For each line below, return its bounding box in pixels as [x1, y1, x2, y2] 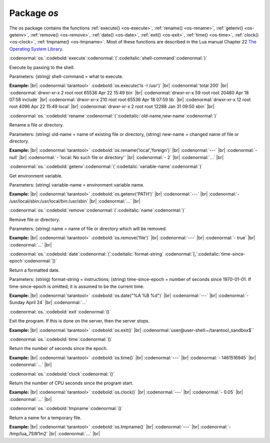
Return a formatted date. [9, 267, 60, 273]
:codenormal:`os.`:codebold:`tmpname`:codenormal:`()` [9, 405, 123, 411]
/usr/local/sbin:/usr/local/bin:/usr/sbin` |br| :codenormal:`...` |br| [9, 198, 140, 204]
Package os [9, 7, 58, 18]
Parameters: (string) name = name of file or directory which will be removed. [9, 225, 167, 231]
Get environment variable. [9, 172, 63, 178]
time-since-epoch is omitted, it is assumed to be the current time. [9, 283, 144, 289]
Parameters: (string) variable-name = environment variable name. [9, 181, 144, 187]
